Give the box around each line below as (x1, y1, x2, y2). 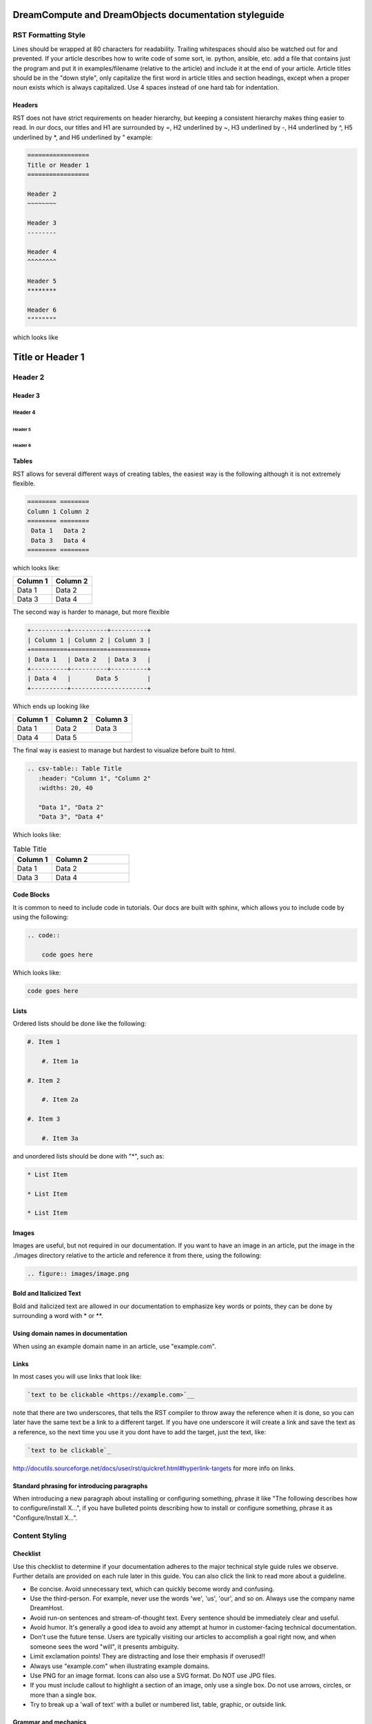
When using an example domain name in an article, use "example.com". (12, 1342, 216, 1350)
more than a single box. (30, 1690, 96, 1699)
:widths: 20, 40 (38, 783, 93, 792)
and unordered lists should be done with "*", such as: (12, 1152, 165, 1160)
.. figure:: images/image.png (27, 1270, 130, 1277)
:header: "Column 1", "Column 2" (38, 774, 152, 782)
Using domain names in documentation (12, 1330, 127, 1338)
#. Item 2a (41, 1096, 79, 1103)
